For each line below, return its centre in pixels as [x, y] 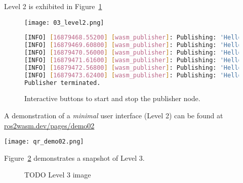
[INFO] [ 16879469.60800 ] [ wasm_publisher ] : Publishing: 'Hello [133, 45]
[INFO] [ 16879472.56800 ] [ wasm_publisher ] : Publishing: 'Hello [133, 67]
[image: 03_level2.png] [64, 22]
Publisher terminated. [63, 83]
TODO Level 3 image [58, 175]
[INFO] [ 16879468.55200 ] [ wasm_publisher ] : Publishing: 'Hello [133, 38]
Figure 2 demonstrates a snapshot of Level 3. [74, 157]
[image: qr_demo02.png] [44, 142]
